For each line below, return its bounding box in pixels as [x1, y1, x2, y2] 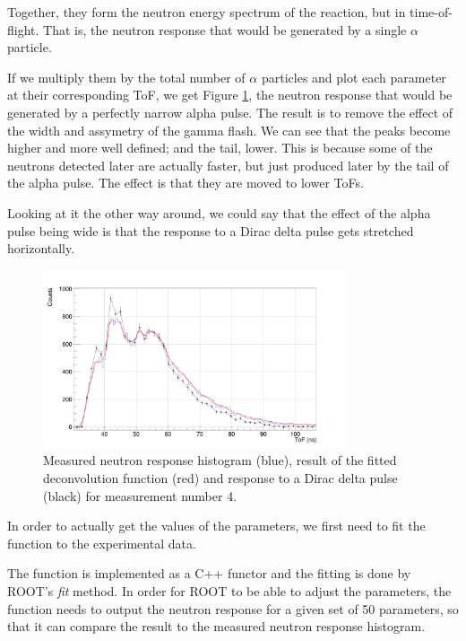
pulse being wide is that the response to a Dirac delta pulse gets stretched [7, 221, 414, 240]
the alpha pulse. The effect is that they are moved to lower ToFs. [7, 173, 364, 192]
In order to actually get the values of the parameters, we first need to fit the [7, 516, 426, 535]
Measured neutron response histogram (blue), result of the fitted [43, 451, 397, 470]
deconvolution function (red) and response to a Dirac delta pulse [43, 468, 398, 487]
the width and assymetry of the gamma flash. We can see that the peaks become [7, 120, 451, 139]
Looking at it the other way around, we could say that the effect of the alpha [7, 203, 431, 222]
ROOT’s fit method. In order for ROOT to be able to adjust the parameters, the [7, 581, 452, 600]
